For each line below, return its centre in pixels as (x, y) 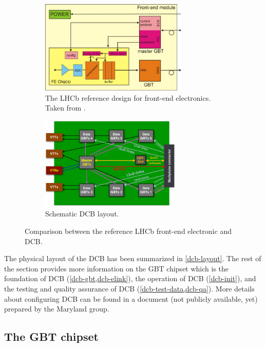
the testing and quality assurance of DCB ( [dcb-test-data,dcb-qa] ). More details (129, 288)
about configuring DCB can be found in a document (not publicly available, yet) (131, 298)
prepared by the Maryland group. (57, 309)
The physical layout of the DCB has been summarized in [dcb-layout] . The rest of (133, 258)
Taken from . (65, 108)
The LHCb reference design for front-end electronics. (128, 97)
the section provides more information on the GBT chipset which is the (117, 268)
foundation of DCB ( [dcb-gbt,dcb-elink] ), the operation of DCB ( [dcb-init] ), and (130, 278)
